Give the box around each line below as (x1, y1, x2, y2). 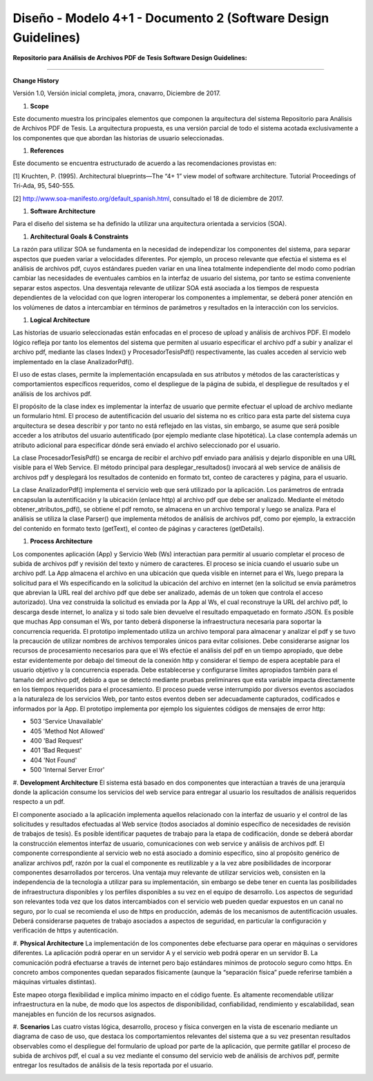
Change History (12, 76, 59, 84)
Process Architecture (30, 537, 93, 545)
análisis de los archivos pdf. (12, 389, 93, 397)
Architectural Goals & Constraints (30, 232, 129, 241)
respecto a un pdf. (12, 798, 65, 806)
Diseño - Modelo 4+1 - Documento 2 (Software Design (12, 10, 329, 26)
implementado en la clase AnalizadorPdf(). (12, 357, 134, 366)
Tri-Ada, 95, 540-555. (12, 182, 75, 190)
